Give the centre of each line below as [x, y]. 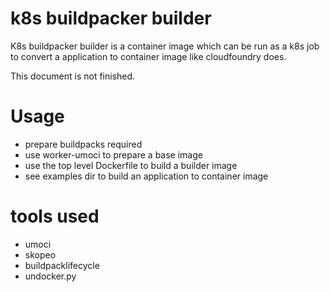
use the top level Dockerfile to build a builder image [131, 165]
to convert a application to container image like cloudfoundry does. [148, 56]
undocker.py [50, 276]
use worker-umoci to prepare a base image [113, 154]
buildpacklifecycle [62, 265]
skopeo [40, 254]
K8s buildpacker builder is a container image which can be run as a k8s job [165, 46]
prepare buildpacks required [83, 144]
